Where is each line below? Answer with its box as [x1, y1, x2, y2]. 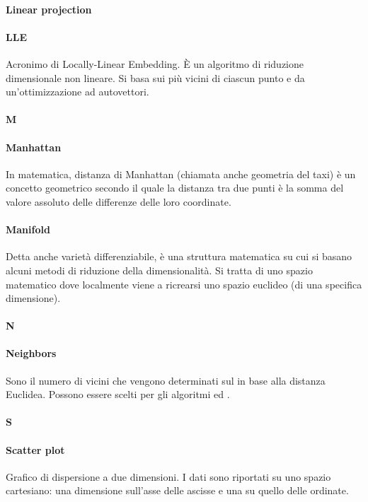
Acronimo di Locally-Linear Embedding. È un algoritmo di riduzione [6, 56, 304, 71]
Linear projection [6, 1, 92, 16]
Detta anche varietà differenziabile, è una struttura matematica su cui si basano [6, 249, 352, 264]
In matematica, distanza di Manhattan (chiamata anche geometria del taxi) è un [6, 166, 356, 181]
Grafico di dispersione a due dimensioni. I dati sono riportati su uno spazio [6, 469, 331, 484]
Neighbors [6, 346, 57, 361]
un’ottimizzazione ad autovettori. [6, 84, 149, 99]
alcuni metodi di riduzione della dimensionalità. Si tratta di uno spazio [6, 262, 313, 277]
